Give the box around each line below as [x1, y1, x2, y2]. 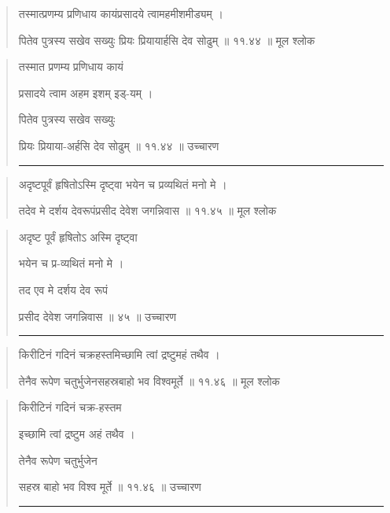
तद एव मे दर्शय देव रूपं [18, 281, 108, 297]
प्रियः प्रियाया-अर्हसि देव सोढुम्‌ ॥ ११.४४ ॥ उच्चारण [18, 137, 219, 153]
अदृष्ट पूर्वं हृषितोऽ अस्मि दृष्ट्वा [18, 228, 138, 245]
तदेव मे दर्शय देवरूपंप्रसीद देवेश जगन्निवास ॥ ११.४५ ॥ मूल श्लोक [18, 202, 277, 219]
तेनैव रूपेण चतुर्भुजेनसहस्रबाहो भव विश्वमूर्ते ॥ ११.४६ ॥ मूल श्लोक [18, 372, 281, 389]
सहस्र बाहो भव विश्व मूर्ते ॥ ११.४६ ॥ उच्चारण [18, 478, 201, 495]
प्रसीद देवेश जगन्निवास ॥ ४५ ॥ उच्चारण [18, 308, 177, 324]
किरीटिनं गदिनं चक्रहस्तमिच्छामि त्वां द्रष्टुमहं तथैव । [18, 346, 220, 363]
